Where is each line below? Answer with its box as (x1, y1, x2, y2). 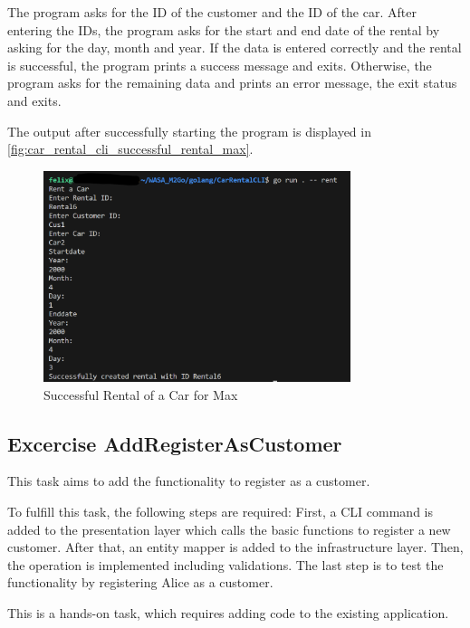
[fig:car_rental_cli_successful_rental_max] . (7, 139, 254, 158)
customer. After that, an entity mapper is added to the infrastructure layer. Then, (7, 538, 464, 557)
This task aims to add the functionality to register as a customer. (7, 471, 370, 490)
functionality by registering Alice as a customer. (7, 573, 273, 592)
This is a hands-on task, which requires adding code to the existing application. (7, 603, 449, 622)
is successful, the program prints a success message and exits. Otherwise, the (7, 55, 432, 74)
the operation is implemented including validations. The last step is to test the (7, 555, 444, 574)
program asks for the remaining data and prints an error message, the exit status (7, 73, 457, 92)
